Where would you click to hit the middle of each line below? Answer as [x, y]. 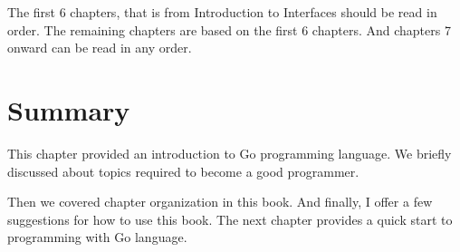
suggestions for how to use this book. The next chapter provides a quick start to [230, 219]
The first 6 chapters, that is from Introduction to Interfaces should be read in [222, 12]
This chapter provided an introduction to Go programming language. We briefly [230, 153]
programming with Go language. [97, 237]
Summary [69, 109]
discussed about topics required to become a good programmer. [183, 171]
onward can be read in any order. [100, 48]
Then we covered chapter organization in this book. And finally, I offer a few [220, 202]
